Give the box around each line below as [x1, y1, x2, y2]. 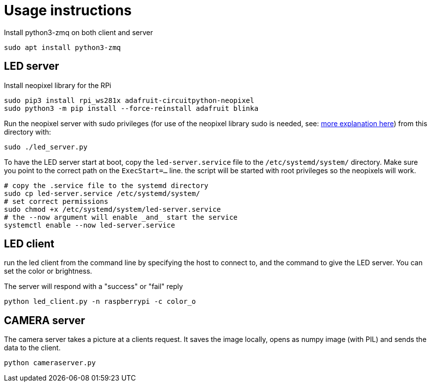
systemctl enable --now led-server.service [4, 221, 175, 229]
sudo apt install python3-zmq [4, 43, 121, 51]
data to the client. [4, 343, 61, 352]
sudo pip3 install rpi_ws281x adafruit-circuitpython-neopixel [4, 96, 254, 104]
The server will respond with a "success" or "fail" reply [4, 282, 183, 291]
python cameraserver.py [4, 359, 96, 367]
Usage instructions [4, 2, 132, 19]
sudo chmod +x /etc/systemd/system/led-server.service [4, 205, 221, 213]
